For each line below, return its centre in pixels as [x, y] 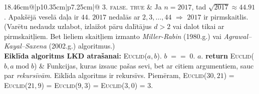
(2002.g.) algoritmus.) [82, 46]
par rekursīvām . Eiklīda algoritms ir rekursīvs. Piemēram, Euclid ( [105, 75]
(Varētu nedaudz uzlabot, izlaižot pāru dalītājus [78, 26]
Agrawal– [238, 36]
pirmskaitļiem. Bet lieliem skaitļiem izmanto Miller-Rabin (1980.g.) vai [113, 36]
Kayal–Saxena [25, 46]
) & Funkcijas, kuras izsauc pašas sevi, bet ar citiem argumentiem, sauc [144, 65]
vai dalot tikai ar [198, 26]
